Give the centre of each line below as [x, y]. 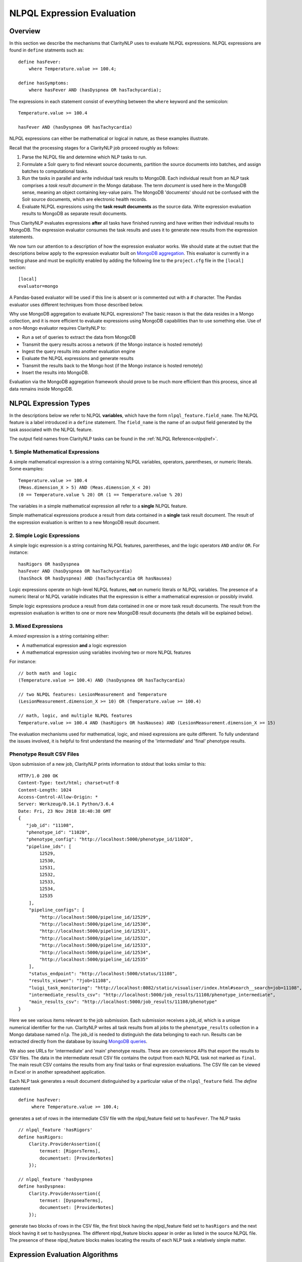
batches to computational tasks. [55, 171]
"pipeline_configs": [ [57, 910]
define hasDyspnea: [42, 1187]
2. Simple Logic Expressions [45, 535]
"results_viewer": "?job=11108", [70, 981]
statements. [22, 237]
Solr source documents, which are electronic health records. [85, 199]
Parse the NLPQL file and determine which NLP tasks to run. [84, 157]
